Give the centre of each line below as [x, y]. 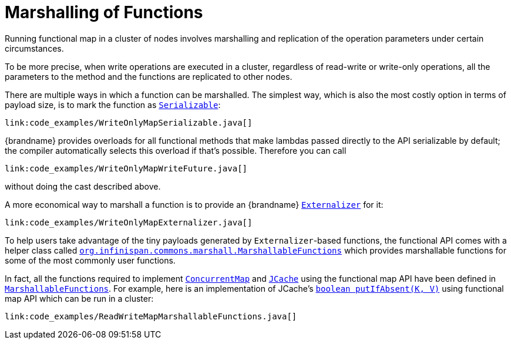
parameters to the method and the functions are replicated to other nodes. [149, 76]
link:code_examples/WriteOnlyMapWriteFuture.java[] [126, 168]
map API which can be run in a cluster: [79, 298]
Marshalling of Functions [104, 12]
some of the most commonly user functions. [90, 260]
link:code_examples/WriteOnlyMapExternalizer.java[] [129, 222]
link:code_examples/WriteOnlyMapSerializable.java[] [129, 122]
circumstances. [34, 48]
